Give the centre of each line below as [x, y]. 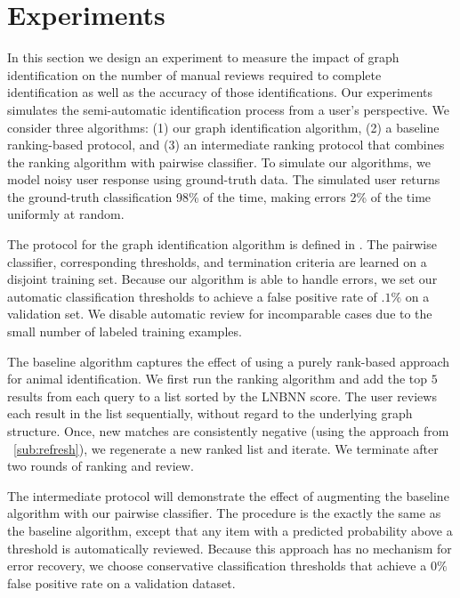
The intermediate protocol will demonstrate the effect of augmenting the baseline [228, 495]
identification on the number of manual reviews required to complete [194, 74]
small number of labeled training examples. [125, 331]
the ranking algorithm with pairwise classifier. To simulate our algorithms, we [219, 162]
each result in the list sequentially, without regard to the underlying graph [210, 413]
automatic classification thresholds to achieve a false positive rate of [192, 296]
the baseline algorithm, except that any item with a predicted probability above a [230, 530]
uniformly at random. [66, 214]
